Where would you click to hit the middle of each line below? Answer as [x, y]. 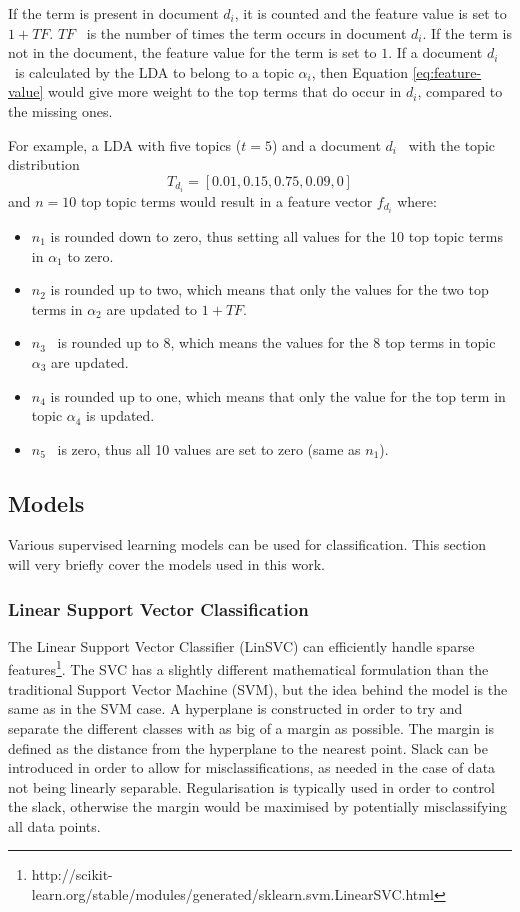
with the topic [451, 144]
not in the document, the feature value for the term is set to [192, 52]
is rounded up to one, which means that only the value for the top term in [278, 395]
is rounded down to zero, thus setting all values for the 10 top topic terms [276, 235]
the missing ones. [60, 110]
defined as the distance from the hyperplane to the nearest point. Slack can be [248, 747]
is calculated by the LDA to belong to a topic [154, 71]
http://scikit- [72, 874]
